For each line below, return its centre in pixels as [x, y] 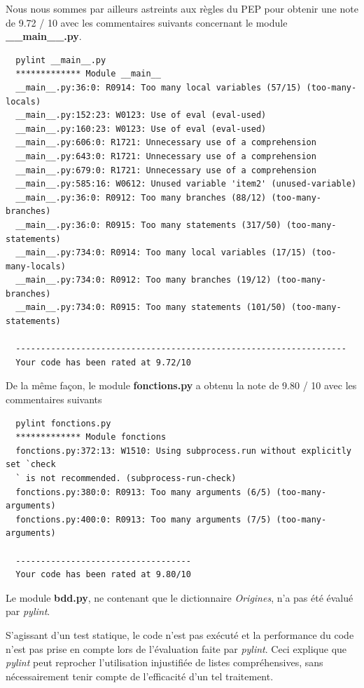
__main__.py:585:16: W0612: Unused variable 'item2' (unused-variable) [186, 184]
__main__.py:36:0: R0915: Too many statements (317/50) [148, 225]
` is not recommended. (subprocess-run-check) [126, 478]
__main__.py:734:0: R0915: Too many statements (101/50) [151, 308]
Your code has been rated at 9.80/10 [103, 575]
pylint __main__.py [61, 60]
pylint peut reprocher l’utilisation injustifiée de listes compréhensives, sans [164, 662]
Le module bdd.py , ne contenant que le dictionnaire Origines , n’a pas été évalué [180, 597]
